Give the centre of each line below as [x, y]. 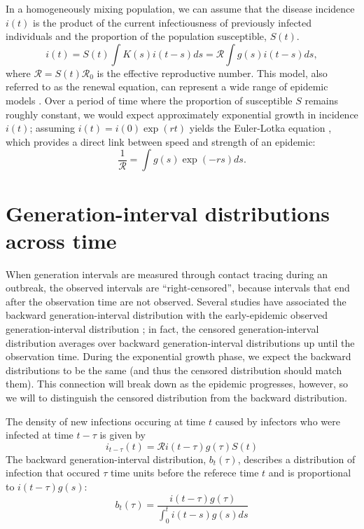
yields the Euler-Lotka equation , [260, 128]
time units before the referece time [185, 473]
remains [322, 100]
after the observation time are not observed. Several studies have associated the [176, 301]
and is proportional [310, 473]
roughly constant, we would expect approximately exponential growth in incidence [182, 114]
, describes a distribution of [296, 459]
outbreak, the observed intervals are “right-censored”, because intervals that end [178, 288]
